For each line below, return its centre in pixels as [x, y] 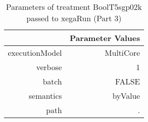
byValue [126, 96]
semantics [45, 96]
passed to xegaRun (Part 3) [74, 18]
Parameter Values [105, 38]
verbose [49, 67]
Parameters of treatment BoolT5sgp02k [74, 7]
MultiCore [122, 53]
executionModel [35, 53]
